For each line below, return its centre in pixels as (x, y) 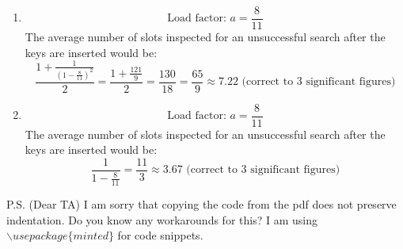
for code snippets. (160, 235)
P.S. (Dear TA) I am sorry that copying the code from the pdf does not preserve (201, 204)
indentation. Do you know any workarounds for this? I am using (162, 219)
